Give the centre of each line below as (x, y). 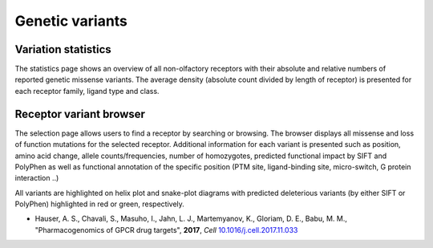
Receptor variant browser (80, 114)
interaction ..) (37, 178)
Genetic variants (71, 21)
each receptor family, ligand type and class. (87, 91)
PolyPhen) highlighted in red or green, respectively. (99, 204)
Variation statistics (63, 49)
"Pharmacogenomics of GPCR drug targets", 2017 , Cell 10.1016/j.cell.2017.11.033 (166, 230)
